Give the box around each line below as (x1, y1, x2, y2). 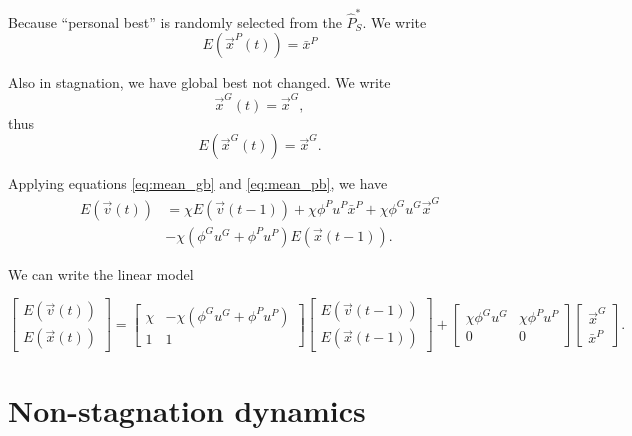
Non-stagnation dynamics (8, 390, 366, 431)
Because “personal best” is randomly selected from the (8, 11, 342, 32)
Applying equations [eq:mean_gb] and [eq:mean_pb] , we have (8, 173, 388, 194)
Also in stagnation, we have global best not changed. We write (8, 72, 391, 93)
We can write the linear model (8, 263, 194, 284)
